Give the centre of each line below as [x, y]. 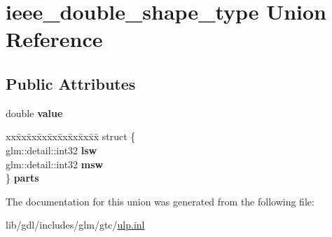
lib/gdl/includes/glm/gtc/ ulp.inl [75, 225]
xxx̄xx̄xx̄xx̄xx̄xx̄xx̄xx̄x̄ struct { [71, 136]
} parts [22, 178]
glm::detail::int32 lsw [51, 150]
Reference [54, 39]
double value [34, 113]
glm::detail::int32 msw [55, 164]
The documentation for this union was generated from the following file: [160, 201]
